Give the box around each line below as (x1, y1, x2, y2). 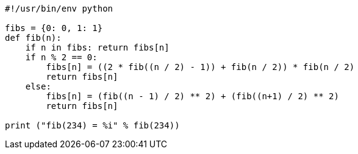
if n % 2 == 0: (25, 52, 98, 62)
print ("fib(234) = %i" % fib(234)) (5, 121, 180, 130)
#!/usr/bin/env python (5, 4, 113, 13)
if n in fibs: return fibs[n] (25, 43, 170, 52)
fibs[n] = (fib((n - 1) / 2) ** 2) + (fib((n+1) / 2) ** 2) (46, 91, 339, 101)
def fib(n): (5, 33, 62, 43)
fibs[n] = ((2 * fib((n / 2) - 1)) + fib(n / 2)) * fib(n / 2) (46, 62, 355, 72)
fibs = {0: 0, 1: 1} (5, 23, 103, 33)
